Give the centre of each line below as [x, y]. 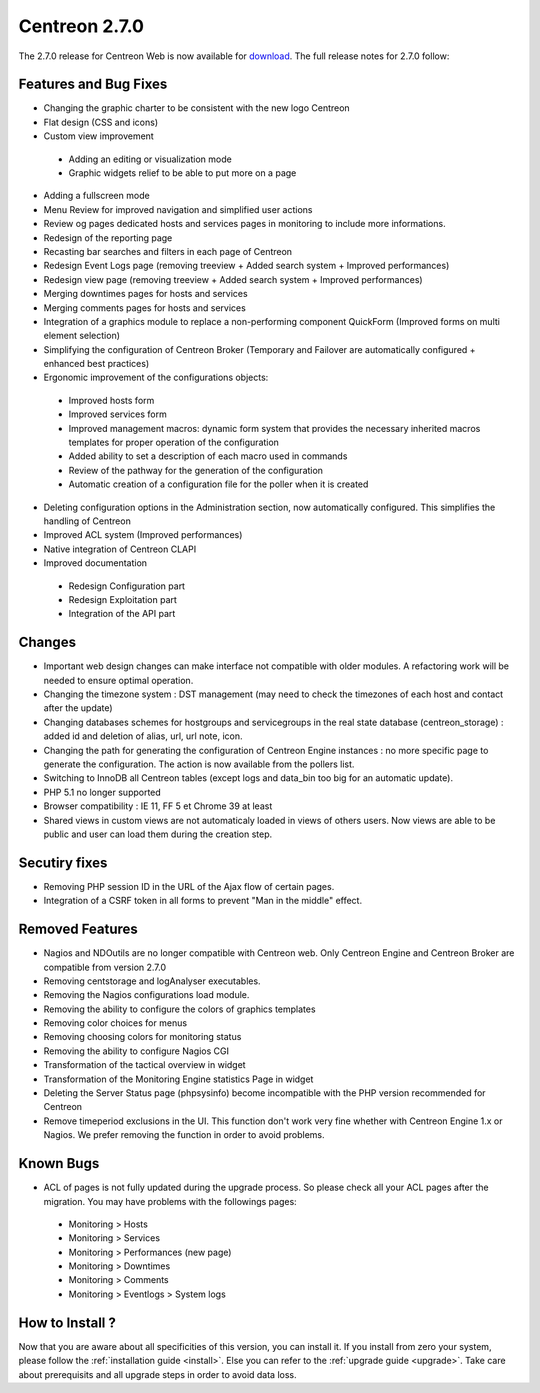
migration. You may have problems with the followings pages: [170, 1201]
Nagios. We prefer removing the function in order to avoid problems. [184, 1135]
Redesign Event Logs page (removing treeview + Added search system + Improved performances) [246, 266]
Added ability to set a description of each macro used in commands [208, 456]
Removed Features [78, 929]
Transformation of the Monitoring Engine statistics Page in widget [178, 1079]
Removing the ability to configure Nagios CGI [136, 1051]
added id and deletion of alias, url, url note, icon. [143, 736]
